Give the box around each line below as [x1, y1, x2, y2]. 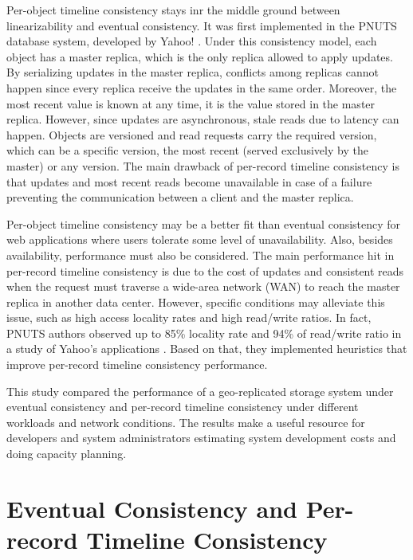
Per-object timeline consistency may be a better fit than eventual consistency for [6, 215, 401, 232]
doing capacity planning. [6, 445, 127, 462]
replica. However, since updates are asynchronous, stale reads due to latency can [6, 111, 399, 127]
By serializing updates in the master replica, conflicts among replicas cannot [6, 64, 379, 80]
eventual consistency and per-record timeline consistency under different [6, 398, 359, 415]
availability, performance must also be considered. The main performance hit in [6, 246, 395, 263]
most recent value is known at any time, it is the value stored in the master [6, 95, 376, 112]
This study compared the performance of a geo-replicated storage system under [6, 382, 394, 399]
